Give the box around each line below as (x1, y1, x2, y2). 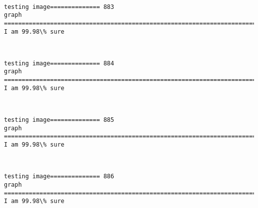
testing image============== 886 (4, 173, 114, 180)
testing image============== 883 (4, 3, 114, 10)
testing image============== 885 (4, 116, 114, 124)
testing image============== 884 (4, 59, 114, 67)
